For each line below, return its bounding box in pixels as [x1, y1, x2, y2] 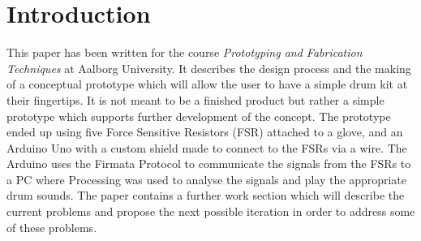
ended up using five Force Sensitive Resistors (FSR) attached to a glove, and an [6, 123, 403, 140]
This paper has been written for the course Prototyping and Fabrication [6, 44, 363, 61]
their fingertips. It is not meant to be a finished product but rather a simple [6, 91, 384, 108]
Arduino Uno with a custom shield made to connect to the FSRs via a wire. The [6, 139, 407, 156]
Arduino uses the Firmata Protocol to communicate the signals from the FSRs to [6, 155, 411, 172]
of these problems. [6, 218, 97, 235]
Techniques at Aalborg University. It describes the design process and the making [6, 59, 411, 76]
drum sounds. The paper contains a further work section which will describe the [6, 187, 405, 204]
